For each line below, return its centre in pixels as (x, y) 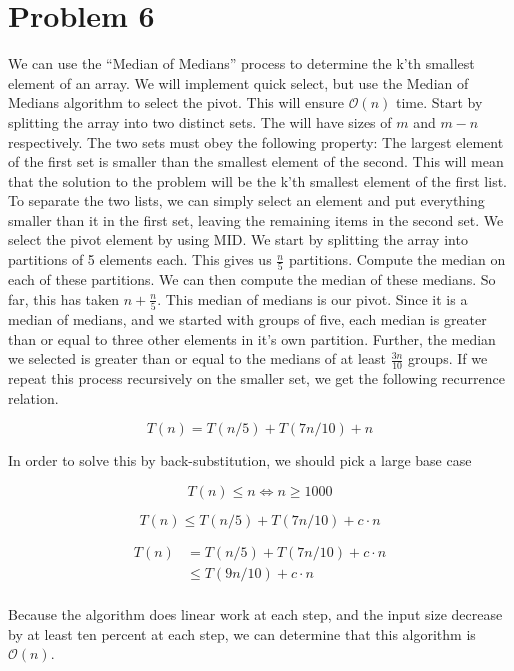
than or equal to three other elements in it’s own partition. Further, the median (252, 338)
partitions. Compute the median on (397, 259)
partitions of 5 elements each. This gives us (140, 259)
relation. (33, 397)
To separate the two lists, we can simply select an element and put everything (246, 200)
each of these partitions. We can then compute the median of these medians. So (252, 279)
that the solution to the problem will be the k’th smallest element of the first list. (258, 180)
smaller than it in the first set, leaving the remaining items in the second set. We (256, 219)
